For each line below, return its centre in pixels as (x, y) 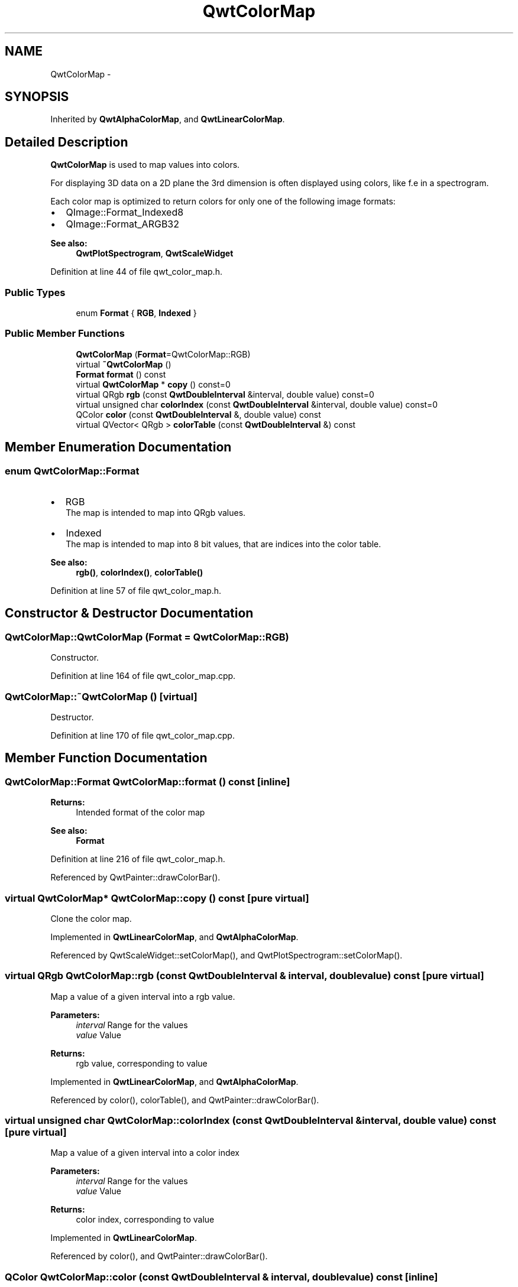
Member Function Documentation (106, 758)
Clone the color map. (91, 918)
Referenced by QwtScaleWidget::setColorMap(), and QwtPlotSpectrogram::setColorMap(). (226, 955)
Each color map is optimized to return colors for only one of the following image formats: (223, 201)
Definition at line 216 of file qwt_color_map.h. (138, 859)
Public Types (35, 292)
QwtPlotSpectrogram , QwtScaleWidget (155, 253)
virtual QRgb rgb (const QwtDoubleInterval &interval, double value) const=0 (225, 394)
